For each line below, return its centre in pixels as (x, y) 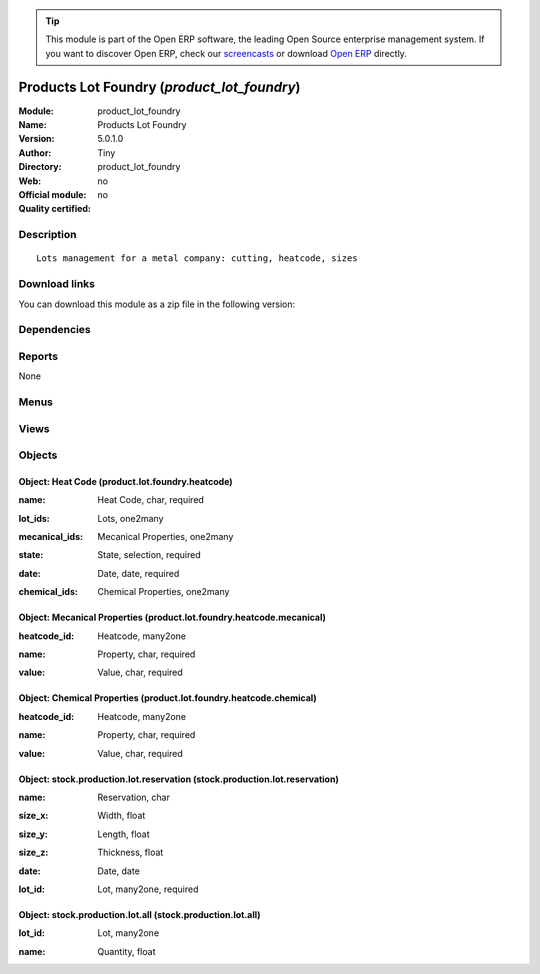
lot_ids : (34, 518)
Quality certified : (55, 209)
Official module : (52, 195)
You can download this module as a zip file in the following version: (157, 304)
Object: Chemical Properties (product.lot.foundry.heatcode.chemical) (167, 698)
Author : (35, 152)
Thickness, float (130, 852)
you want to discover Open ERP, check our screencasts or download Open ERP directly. (226, 53)
